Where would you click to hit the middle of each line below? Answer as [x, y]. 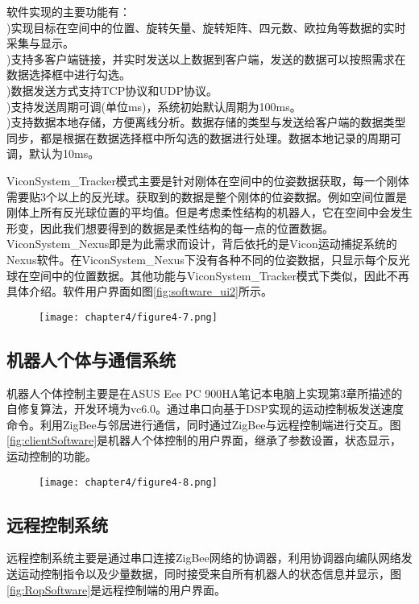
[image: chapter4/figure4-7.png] [128, 317]
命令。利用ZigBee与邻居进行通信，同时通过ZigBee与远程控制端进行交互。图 [204, 424]
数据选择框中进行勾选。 [68, 74]
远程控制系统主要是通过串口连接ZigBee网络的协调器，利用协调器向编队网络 [204, 558]
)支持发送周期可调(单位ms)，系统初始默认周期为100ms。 [154, 106]
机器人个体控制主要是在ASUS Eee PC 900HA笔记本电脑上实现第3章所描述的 [205, 393]
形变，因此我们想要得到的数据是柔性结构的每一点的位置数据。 [170, 228]
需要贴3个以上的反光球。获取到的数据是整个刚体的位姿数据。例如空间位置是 [207, 196]
